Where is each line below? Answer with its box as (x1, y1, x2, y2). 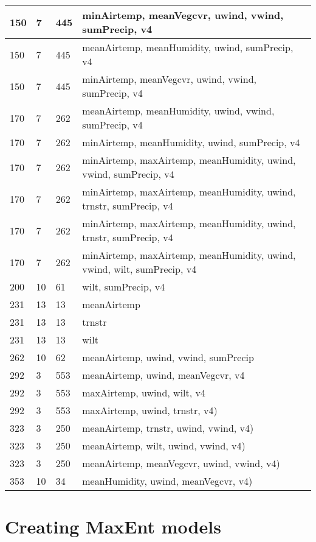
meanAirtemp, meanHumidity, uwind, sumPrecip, (82, 40, 294, 54)
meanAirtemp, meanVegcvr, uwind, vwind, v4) (82, 456, 280, 470)
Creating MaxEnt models (5, 514, 221, 539)
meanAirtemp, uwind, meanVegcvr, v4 (82, 368, 245, 382)
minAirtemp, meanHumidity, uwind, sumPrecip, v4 (82, 135, 300, 149)
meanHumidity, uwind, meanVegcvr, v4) (82, 474, 253, 488)
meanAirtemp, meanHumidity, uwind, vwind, (82, 104, 275, 118)
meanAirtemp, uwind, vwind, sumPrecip (82, 350, 254, 364)
